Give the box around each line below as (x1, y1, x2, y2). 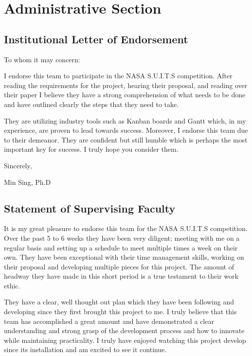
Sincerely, (4, 160, 32, 170)
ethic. (4, 280, 20, 290)
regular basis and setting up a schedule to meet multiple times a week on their (4, 242, 238, 252)
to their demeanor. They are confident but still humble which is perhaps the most (4, 134, 248, 144)
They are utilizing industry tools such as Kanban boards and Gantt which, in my (4, 115, 246, 125)
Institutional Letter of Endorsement (4, 31, 188, 46)
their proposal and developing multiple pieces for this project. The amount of (4, 261, 234, 271)
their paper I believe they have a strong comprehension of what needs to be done (4, 89, 246, 100)
